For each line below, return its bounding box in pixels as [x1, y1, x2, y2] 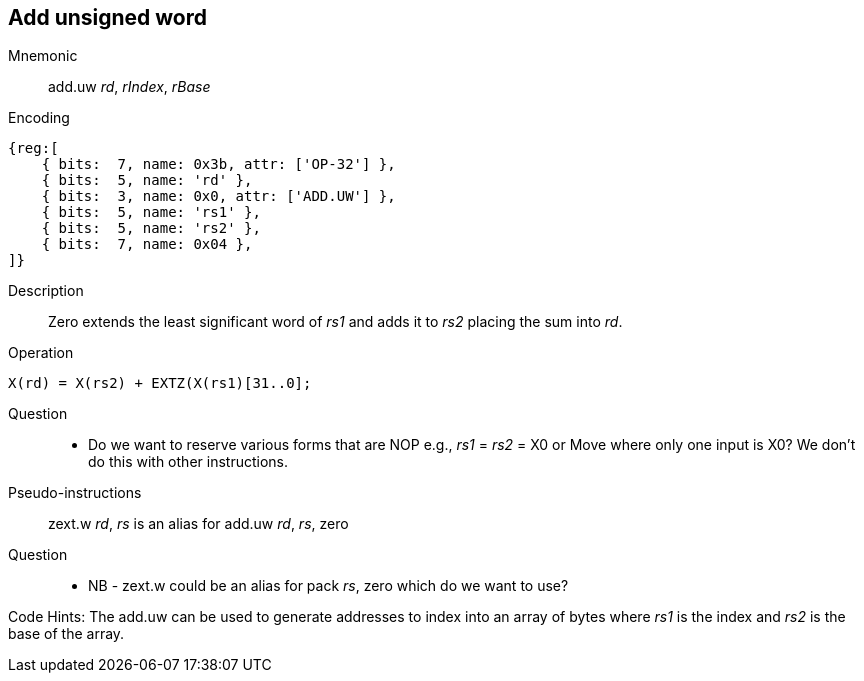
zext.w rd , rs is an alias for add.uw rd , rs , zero [48, 515, 349, 533]
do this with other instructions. [88, 453, 288, 471]
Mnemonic [8, 47, 78, 65]
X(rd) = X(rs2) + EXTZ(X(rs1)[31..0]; [8, 375, 312, 392]
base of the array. [8, 625, 125, 643]
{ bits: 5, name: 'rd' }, [41, 172, 253, 189]
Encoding [8, 109, 70, 127]
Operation [8, 344, 74, 362]
